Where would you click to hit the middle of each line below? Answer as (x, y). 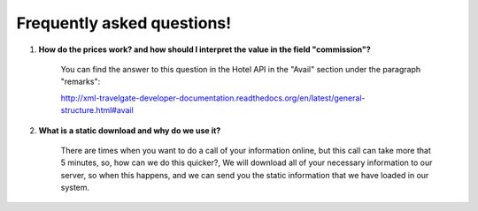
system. (75, 188)
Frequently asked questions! (124, 23)
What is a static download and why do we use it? (130, 130)
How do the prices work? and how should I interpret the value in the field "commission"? (204, 49)
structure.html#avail (97, 110)
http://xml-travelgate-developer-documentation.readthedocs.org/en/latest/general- (213, 98)
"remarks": (81, 82)
